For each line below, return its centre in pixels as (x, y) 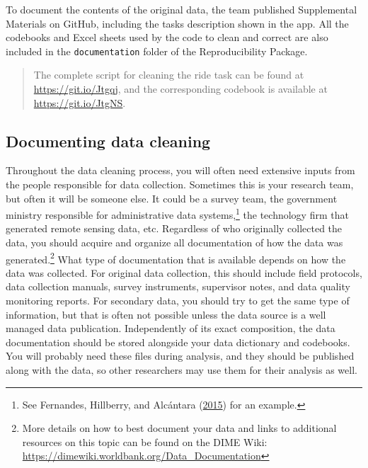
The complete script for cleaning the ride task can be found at (169, 75)
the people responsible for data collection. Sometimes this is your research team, (180, 184)
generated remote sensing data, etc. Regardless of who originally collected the (174, 228)
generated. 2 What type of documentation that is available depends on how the (176, 258)
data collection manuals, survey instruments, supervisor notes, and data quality (178, 286)
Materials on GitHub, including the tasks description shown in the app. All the (177, 23)
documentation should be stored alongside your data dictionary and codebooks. (178, 342)
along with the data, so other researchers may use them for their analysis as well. (182, 370)
